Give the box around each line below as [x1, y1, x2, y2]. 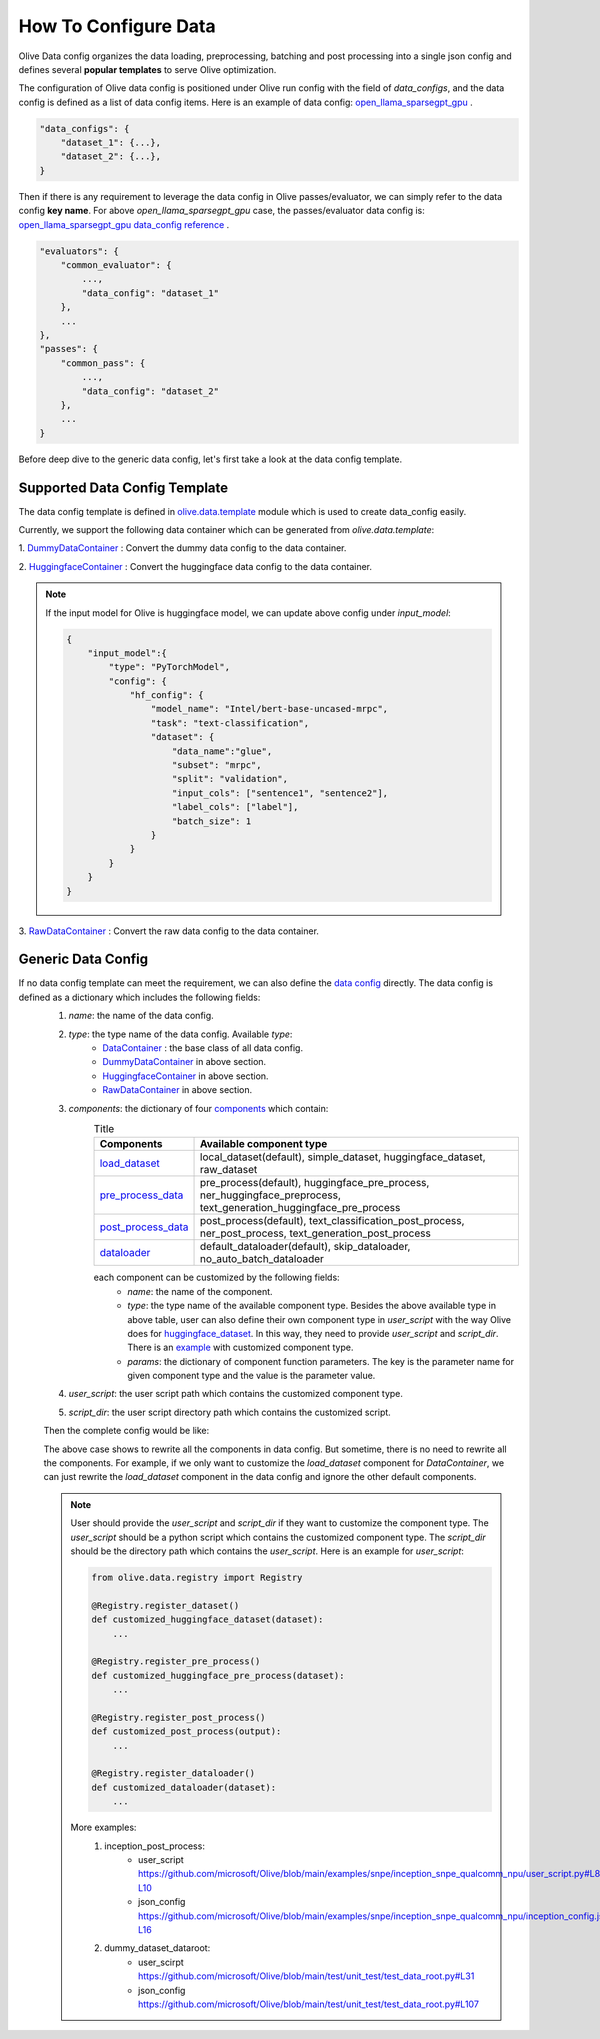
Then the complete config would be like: [43, 1425, 210, 1437]
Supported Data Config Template [18, 479, 229, 496]
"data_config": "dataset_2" [81, 385, 220, 397]
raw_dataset [200, 1163, 258, 1177]
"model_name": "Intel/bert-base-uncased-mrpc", [150, 703, 389, 715]
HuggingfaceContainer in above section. [102, 1070, 269, 1082]
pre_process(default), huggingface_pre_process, [200, 1176, 430, 1190]
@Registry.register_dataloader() [91, 1768, 255, 1779]
